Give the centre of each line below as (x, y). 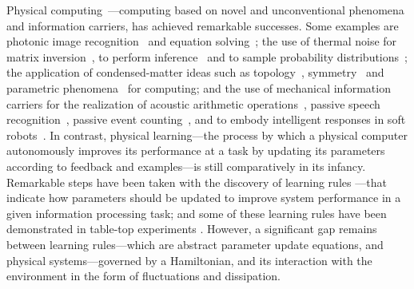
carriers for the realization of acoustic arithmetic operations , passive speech (193, 103)
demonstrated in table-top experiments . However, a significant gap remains (192, 229)
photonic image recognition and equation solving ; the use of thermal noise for (202, 41)
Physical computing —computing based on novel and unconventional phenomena (205, 10)
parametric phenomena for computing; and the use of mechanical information (199, 87)
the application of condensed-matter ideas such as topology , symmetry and (195, 72)
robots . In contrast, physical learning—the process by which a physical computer (207, 135)
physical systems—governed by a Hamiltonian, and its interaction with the (189, 260)
